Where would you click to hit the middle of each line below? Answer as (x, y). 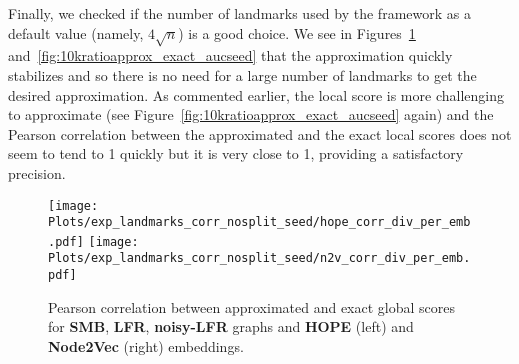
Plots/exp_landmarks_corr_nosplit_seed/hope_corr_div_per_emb (259, 222)
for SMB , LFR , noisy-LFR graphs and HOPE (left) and (231, 326)
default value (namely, (76, 32)
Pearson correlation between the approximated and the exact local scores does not (260, 133)
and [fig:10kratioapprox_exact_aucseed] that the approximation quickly (230, 55)
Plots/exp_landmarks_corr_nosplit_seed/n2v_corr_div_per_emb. (259, 258)
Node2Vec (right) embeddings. (146, 345)
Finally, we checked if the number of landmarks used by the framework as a (239, 13)
